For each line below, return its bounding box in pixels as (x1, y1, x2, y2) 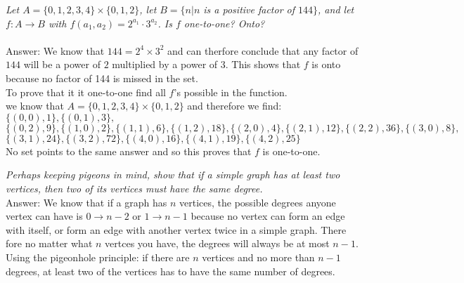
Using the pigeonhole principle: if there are (6, 249, 190, 264)
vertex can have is (6, 209, 83, 223)
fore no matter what (6, 236, 93, 251)
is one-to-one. (262, 143, 321, 158)
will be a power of (23, 57, 101, 72)
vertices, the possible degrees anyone (179, 195, 336, 209)
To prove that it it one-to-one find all (6, 84, 166, 99)
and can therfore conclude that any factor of (167, 43, 359, 58)
